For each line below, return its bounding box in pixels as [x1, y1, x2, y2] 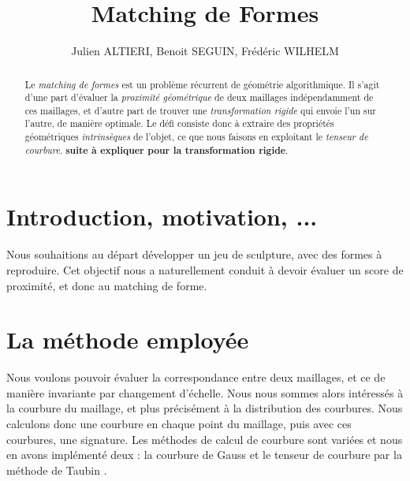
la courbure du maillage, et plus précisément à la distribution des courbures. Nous [6, 400, 403, 416]
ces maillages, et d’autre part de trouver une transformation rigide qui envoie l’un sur [24, 103, 376, 117]
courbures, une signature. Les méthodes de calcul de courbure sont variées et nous [6, 431, 403, 447]
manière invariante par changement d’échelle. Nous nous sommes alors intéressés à [6, 384, 404, 401]
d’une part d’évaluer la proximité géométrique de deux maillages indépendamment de [24, 91, 374, 104]
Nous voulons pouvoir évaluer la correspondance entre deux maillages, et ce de [6, 369, 386, 386]
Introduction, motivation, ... [6, 200, 318, 233]
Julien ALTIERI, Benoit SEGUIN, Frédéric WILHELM [71, 43, 339, 59]
